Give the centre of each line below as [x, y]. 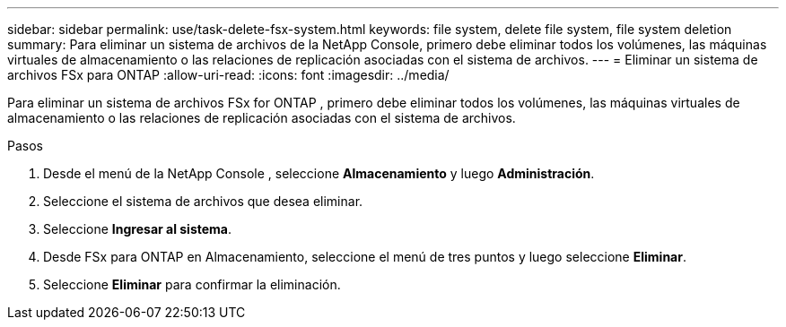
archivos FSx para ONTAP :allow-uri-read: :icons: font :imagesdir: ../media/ [228, 75]
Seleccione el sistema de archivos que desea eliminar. [203, 201]
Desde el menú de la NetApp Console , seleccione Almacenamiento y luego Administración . [319, 173]
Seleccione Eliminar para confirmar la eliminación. [192, 284]
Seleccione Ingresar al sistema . [138, 229]
